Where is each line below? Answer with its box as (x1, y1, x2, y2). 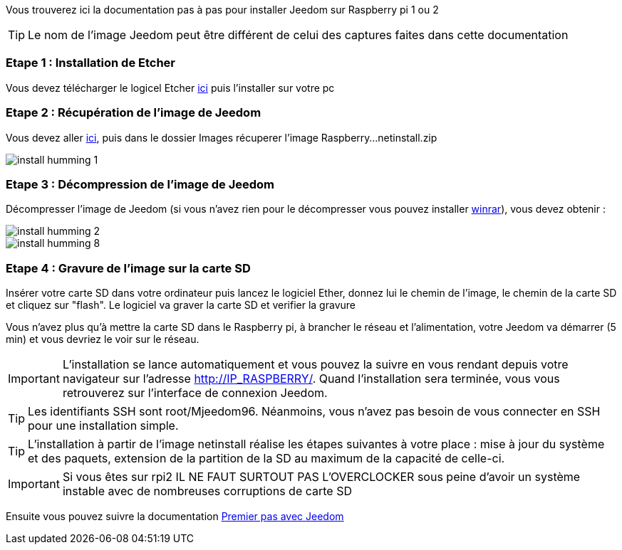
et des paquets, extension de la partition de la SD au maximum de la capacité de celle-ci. (28, 451, 505, 465)
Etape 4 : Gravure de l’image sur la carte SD (6, 260, 251, 275)
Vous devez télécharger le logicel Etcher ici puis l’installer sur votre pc (6, 81, 335, 94)
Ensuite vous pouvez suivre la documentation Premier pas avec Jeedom (6, 510, 344, 522)
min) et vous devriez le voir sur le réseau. (6, 333, 199, 345)
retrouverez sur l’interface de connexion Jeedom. (62, 386, 328, 400)
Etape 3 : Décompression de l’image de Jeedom (6, 176, 275, 191)
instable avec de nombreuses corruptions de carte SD (62, 484, 352, 498)
